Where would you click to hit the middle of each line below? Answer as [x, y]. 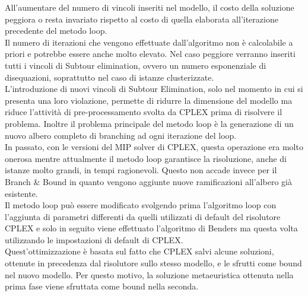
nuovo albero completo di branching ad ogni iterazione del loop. [121, 135]
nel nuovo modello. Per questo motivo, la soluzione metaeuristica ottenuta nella [149, 274]
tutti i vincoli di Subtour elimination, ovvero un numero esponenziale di [136, 65]
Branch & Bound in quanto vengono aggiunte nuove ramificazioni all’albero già [148, 181]
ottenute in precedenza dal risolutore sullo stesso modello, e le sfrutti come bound [153, 263]
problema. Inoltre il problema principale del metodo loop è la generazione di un [149, 123]
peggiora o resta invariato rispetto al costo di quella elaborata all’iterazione [142, 19]
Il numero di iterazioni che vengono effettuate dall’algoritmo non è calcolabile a [149, 42]
